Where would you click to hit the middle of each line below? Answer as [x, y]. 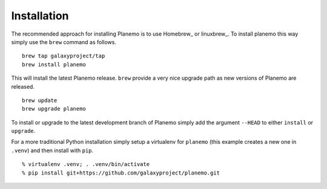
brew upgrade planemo [54, 109]
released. [23, 86]
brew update [40, 100]
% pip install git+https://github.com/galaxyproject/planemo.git [121, 173]
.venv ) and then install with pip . [52, 150]
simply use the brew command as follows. [64, 42]
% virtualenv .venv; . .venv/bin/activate [86, 164]
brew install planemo [54, 64]
